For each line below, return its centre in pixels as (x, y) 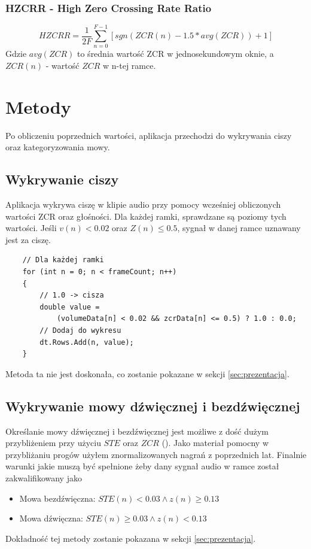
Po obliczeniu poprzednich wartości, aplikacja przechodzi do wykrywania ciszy (149, 135)
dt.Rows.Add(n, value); (87, 342)
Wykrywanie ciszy (62, 179)
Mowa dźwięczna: (51, 518)
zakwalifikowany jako (44, 477)
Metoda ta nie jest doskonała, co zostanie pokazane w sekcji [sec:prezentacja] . (147, 373)
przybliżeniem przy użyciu (53, 443)
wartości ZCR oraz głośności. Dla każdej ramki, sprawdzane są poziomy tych (146, 216)
